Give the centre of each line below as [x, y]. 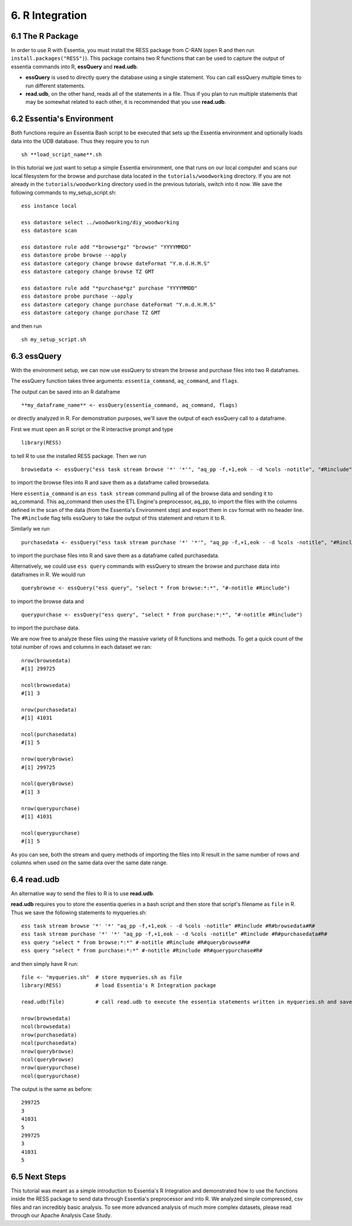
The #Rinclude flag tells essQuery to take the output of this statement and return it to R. [118, 518]
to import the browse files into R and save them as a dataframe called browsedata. [111, 483]
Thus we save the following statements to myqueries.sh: [79, 912]
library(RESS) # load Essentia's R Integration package [119, 986]
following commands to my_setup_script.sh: [64, 192]
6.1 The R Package [45, 36]
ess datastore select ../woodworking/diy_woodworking [100, 222]
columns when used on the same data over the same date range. [89, 863]
